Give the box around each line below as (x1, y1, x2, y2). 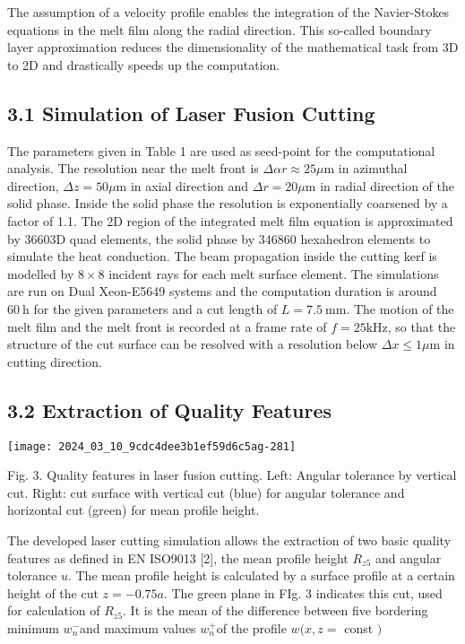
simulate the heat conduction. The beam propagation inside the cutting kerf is (7, 247, 437, 265)
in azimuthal (338, 159, 408, 178)
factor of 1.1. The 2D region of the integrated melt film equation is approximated (7, 211, 453, 230)
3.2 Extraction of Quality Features (7, 396, 332, 423)
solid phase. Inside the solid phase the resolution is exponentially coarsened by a (7, 194, 448, 213)
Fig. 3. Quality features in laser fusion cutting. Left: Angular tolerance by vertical (7, 466, 457, 484)
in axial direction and (130, 176, 249, 195)
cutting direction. (7, 352, 102, 370)
